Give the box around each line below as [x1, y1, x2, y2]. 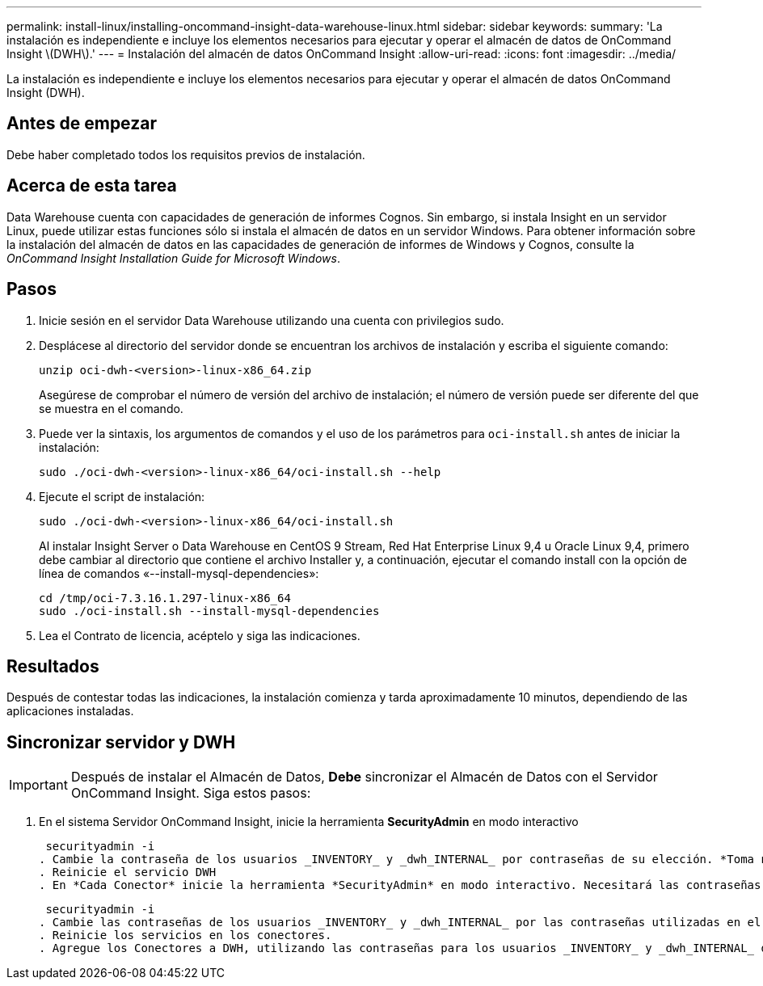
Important [9, 777, 68, 794]
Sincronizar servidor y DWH [6, 731, 236, 752]
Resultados [6, 655, 99, 676]
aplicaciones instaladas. [6, 704, 134, 718]
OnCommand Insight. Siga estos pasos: [70, 785, 311, 802]
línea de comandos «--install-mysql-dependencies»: [39, 566, 319, 580]
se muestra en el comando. [39, 401, 183, 415]
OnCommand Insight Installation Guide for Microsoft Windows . [6, 251, 340, 265]
